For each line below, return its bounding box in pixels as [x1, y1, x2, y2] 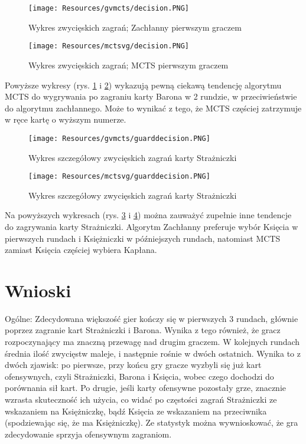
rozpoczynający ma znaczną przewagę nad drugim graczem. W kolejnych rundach [5, 336, 300, 348]
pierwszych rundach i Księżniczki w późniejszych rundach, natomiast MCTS [5, 232, 281, 244]
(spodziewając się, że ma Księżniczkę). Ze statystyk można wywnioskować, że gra [5, 416, 298, 429]
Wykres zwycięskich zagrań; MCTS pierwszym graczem [28, 58, 229, 71]
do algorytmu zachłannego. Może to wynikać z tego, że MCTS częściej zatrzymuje [5, 101, 302, 114]
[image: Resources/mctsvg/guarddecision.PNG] [28, 172, 210, 181]
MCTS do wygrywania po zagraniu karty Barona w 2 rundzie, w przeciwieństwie [5, 90, 297, 103]
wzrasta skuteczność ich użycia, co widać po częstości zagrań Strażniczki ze [5, 393, 277, 406]
